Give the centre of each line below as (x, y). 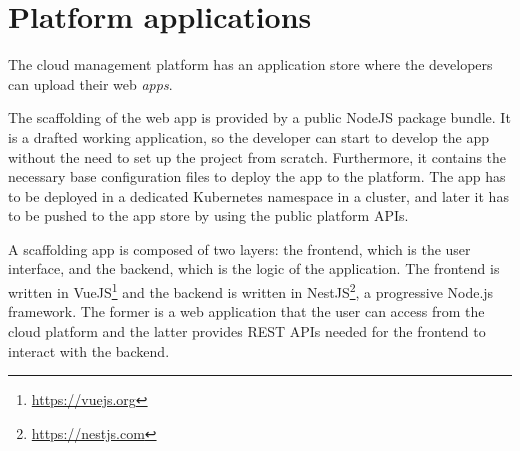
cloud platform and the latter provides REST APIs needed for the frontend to (247, 330)
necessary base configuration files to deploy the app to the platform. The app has (257, 176)
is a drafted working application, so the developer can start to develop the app (249, 136)
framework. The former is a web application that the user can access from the (246, 311)
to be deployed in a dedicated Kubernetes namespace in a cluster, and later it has (258, 195)
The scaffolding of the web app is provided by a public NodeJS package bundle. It (259, 117)
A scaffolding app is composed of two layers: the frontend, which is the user (239, 248)
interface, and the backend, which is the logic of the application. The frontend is (254, 268)
